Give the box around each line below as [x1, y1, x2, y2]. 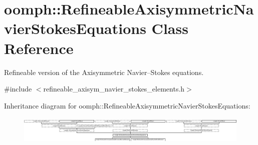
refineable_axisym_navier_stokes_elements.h [43, 83, 185, 94]
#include [4, 83, 32, 94]
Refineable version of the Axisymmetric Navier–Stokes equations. [4, 66, 204, 77]
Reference [4, 37, 74, 58]
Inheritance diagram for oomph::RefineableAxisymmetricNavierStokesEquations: [4, 100, 250, 110]
